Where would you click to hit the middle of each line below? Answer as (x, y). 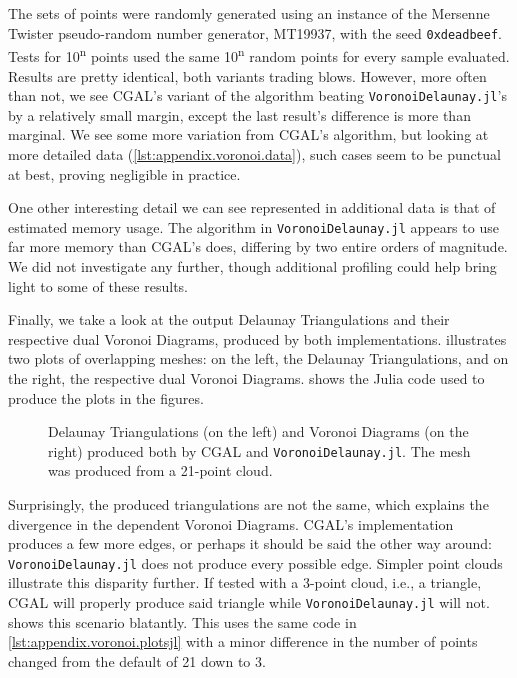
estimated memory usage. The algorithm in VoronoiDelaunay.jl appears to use (253, 226)
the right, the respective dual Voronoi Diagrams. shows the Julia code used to (246, 377)
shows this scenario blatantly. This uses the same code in (182, 621)
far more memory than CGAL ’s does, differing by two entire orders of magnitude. (258, 246)
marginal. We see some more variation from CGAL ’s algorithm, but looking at (248, 134)
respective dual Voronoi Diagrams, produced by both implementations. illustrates (257, 338)
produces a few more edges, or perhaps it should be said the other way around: (250, 543)
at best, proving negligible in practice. (124, 173)
